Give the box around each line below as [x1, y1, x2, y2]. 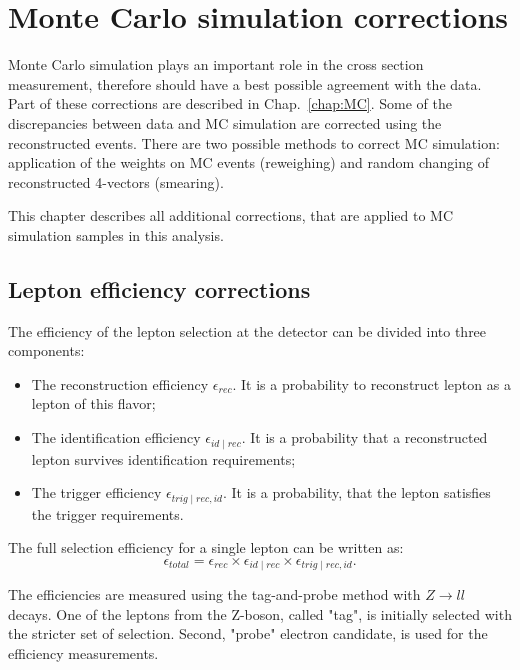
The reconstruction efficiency [31, 373, 209, 394]
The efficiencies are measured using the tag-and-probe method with [8, 584, 421, 605]
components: [8, 340, 85, 361]
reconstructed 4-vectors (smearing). [8, 171, 224, 192]
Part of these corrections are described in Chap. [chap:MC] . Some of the [8, 93, 452, 114]
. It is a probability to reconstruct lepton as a [232, 373, 511, 394]
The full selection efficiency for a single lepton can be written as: [8, 537, 404, 558]
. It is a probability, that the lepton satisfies [222, 482, 491, 503]
